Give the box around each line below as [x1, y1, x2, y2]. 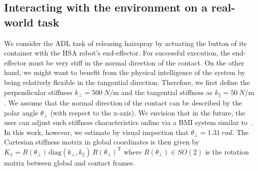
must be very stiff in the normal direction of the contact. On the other [28, 57, 244, 67]
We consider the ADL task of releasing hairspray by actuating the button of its [4, 37, 247, 48]
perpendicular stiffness [4, 86, 72, 97]
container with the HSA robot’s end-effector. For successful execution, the [4, 47, 230, 58]
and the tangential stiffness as [121, 86, 212, 97]
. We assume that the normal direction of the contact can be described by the [4, 97, 242, 108]
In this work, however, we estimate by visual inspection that [4, 126, 189, 137]
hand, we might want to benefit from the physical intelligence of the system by [4, 67, 245, 77]
